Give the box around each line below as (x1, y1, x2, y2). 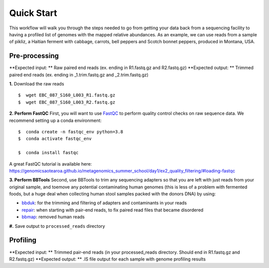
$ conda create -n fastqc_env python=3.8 (18, 129, 124, 134)
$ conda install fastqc (18, 150, 79, 156)
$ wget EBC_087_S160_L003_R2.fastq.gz (18, 99, 116, 105)
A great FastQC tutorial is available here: (9, 161, 92, 167)
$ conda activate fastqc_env (18, 136, 92, 142)
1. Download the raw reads (9, 81, 64, 87)
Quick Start (9, 7, 57, 18)
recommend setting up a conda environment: (9, 117, 102, 123)
